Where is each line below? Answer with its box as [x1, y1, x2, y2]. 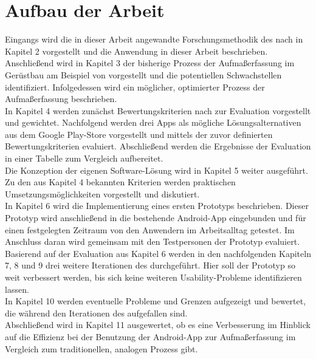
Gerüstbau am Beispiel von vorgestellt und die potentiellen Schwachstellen [5, 68, 282, 81]
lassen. [5, 282, 29, 295]
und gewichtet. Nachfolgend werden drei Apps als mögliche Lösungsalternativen [5, 116, 301, 129]
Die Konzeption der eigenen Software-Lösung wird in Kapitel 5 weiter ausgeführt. [5, 163, 308, 176]
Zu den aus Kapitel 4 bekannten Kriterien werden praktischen [5, 176, 236, 188]
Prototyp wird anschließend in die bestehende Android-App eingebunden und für [5, 211, 306, 224]
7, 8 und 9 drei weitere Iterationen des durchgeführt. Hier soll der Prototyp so [5, 259, 295, 272]
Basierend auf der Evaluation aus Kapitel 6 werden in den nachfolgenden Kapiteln [5, 247, 311, 259]
